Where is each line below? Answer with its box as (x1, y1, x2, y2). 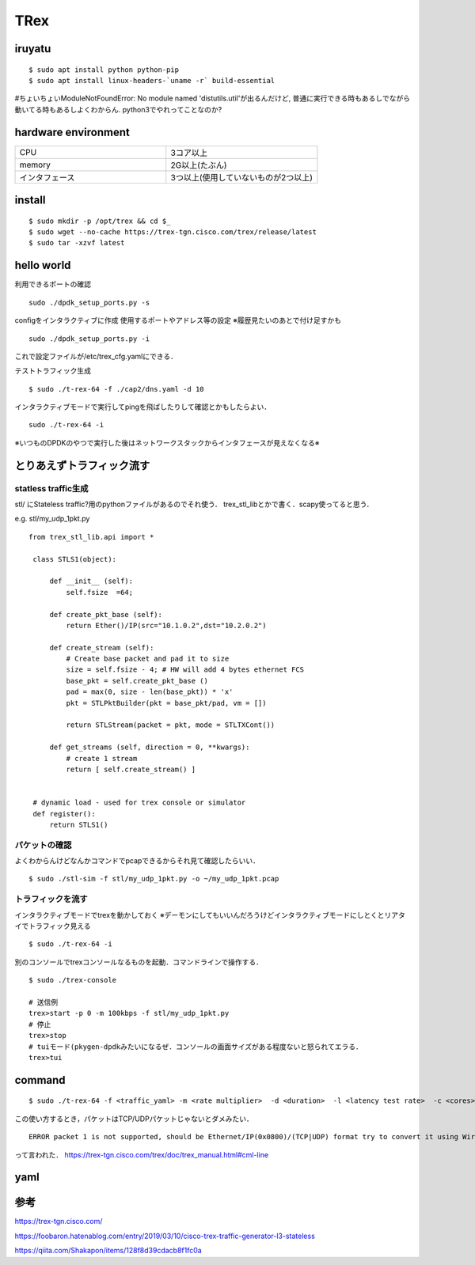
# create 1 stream (66, 754, 138, 763)
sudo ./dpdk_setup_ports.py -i (28, 334, 150, 343)
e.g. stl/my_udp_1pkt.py (14, 514, 90, 524)
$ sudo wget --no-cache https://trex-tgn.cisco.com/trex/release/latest (28, 228, 317, 237)
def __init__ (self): (49, 577, 134, 585)
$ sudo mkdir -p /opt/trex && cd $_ (28, 216, 171, 225)
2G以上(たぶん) (170, 159, 227, 170)
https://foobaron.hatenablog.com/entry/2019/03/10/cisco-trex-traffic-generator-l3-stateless (14, 1231, 316, 1240)
